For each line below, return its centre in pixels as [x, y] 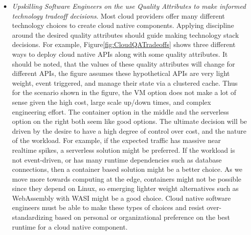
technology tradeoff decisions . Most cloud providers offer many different [118, 15]
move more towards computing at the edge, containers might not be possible [127, 178]
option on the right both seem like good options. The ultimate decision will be [129, 121]
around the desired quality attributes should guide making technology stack [125, 35]
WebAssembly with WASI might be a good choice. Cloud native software [121, 198]
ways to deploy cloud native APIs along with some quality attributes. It [120, 54]
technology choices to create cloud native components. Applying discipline [123, 25]
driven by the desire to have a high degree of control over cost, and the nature [129, 130]
